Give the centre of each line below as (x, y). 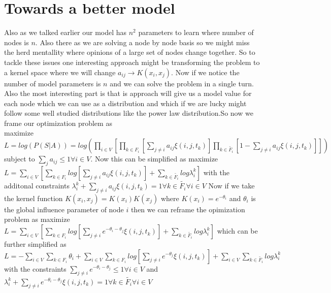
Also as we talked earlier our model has (65, 32)
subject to (20, 159)
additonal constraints (37, 186)
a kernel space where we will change (60, 72)
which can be (237, 231)
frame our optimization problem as (58, 123)
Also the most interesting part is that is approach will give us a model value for (128, 93)
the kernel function (34, 198)
